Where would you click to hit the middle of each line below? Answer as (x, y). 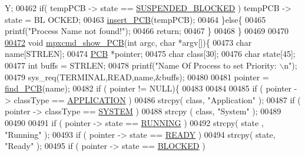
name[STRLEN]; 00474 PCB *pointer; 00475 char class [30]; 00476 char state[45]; (150, 54)
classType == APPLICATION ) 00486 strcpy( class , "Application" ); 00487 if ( (157, 99)
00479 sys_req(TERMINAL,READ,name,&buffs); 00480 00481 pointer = (137, 77)
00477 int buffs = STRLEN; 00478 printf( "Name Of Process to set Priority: (141, 65)
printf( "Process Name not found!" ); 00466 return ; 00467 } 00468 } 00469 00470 (147, 31)
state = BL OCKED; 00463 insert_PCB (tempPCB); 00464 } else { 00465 (135, 19)
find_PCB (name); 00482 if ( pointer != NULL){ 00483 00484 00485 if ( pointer (148, 88)
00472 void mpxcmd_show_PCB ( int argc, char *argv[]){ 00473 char (128, 42)
